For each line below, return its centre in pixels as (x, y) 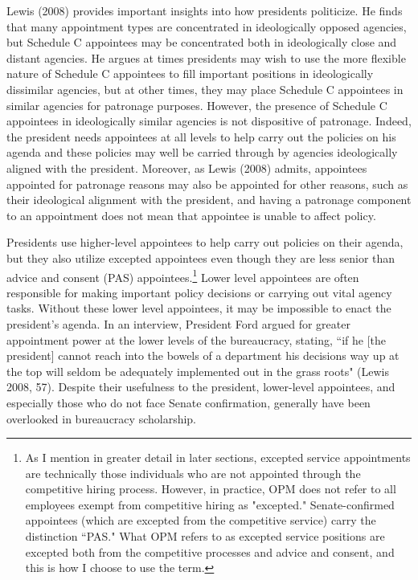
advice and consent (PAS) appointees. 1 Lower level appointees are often (183, 276)
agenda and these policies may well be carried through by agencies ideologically (202, 152)
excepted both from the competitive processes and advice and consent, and (210, 551)
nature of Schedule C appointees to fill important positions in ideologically (190, 74)
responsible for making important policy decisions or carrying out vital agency (199, 292)
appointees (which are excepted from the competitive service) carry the (201, 520)
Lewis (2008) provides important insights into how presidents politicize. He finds (205, 10)
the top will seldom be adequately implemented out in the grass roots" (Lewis (198, 371)
